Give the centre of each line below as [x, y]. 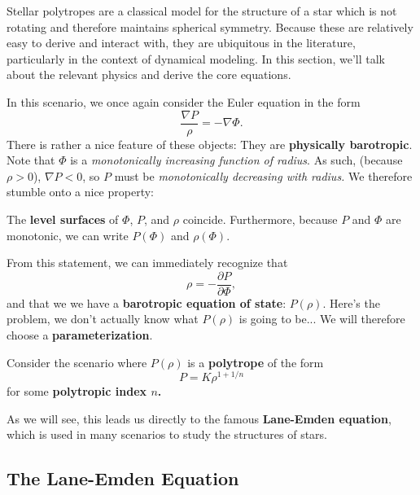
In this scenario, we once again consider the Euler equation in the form [184, 101]
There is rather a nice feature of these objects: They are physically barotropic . [210, 144]
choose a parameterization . [80, 335]
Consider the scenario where [77, 362]
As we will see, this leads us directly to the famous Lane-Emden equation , [199, 418]
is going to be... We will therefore [322, 319]
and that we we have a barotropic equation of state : [147, 302]
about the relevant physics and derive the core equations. [149, 74]
